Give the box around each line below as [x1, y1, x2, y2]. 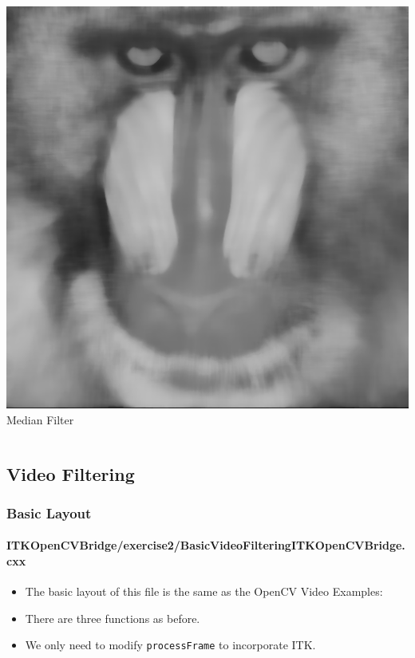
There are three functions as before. [25, 609, 200, 626]
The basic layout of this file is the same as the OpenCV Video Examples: [25, 583, 383, 600]
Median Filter [6, 411, 74, 428]
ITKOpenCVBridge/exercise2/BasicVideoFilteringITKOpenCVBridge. [6, 537, 405, 554]
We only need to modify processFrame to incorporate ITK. [25, 636, 316, 653]
